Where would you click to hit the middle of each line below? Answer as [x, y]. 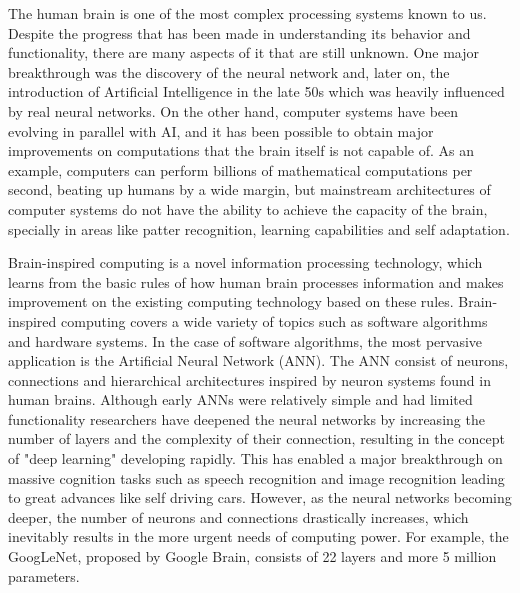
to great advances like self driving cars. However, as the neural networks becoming [260, 497]
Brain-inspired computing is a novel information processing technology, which [245, 262]
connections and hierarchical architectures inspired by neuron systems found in [249, 379]
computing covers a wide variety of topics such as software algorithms [274, 320]
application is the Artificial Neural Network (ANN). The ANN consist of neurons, [258, 360]
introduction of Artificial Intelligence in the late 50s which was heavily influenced [256, 91]
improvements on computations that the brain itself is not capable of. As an [241, 150]
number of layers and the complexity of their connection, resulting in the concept [256, 438]
